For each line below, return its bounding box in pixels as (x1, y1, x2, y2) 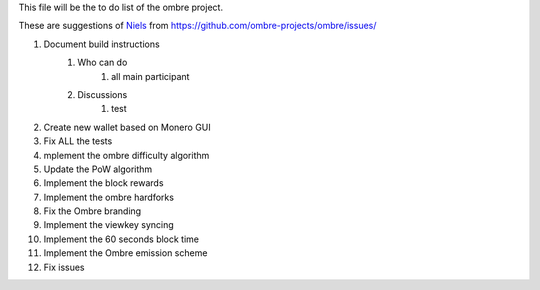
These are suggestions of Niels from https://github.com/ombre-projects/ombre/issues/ (18, 20, 377, 32)
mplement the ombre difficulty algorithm (43, 149, 210, 161)
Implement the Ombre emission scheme (43, 247, 208, 259)
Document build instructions (43, 38, 160, 50)
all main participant (111, 70, 190, 82)
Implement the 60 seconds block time (43, 233, 200, 245)
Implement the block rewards (43, 177, 164, 189)
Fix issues (43, 261, 85, 273)
